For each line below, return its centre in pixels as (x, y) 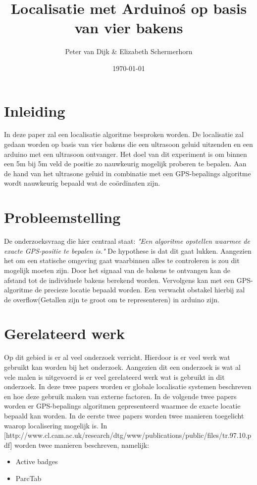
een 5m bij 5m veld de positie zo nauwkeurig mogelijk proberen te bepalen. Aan (125, 164)
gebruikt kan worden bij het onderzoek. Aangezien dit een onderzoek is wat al (122, 367)
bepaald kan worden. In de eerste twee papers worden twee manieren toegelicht (124, 415)
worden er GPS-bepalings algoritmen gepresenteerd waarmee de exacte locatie (122, 406)
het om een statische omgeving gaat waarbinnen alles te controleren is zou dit (122, 260)
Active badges (37, 461)
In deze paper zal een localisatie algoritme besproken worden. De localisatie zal (124, 134)
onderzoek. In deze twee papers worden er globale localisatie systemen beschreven (128, 386)
